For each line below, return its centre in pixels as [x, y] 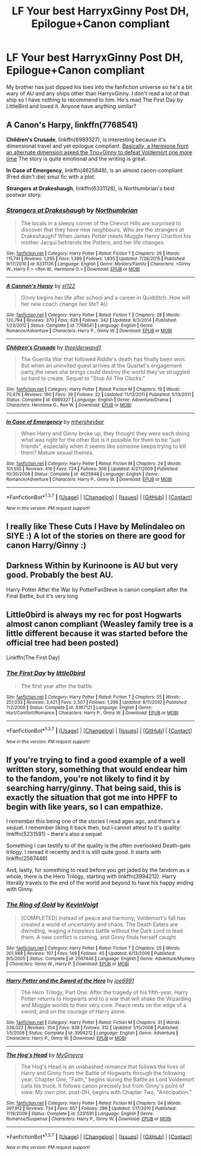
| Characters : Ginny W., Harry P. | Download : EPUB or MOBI [68, 964]
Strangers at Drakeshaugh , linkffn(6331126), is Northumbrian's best [90, 188]
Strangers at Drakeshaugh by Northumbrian [72, 210]
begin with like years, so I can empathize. [85, 807]
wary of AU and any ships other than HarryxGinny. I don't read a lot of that [98, 93]
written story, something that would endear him [97, 770]
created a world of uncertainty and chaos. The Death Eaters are [99, 924]
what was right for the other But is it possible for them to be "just [100, 440]
